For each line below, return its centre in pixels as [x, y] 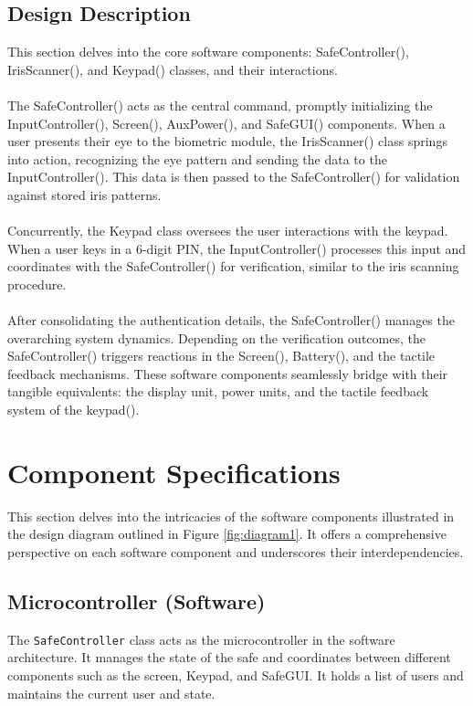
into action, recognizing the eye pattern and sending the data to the [197, 158]
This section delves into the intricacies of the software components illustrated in [231, 516]
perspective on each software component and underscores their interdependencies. [236, 551]
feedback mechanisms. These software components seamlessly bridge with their [228, 373]
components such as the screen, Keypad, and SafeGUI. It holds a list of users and [236, 675]
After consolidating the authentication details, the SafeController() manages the [231, 320]
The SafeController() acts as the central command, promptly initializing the [220, 105]
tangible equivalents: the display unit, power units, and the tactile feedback [218, 391]
